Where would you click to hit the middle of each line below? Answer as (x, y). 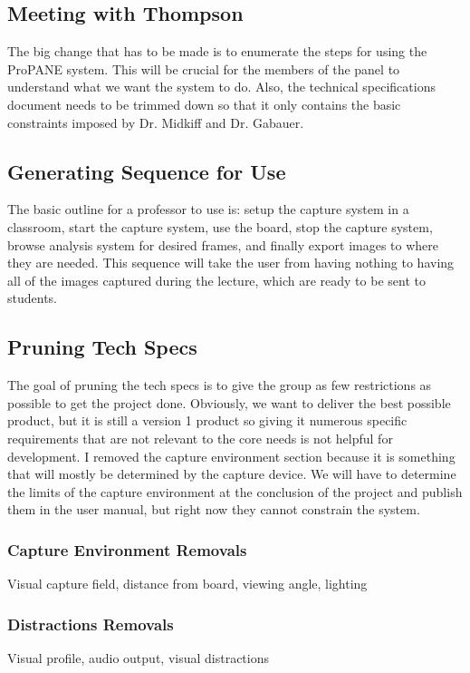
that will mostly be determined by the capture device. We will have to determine (232, 474)
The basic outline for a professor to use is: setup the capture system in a (208, 209)
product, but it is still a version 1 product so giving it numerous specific (207, 420)
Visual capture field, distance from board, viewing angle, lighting (187, 584)
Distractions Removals (91, 624)
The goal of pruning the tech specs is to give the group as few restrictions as (220, 385)
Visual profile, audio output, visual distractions (139, 657)
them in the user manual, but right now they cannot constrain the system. (214, 509)
